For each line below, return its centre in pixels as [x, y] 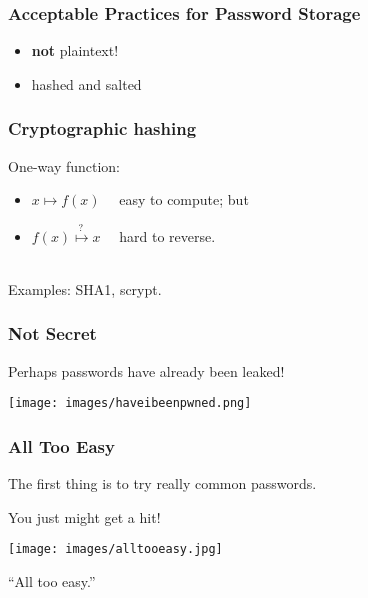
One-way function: [64, 165]
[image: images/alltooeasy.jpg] [115, 549]
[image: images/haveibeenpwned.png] [130, 403]
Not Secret [52, 333]
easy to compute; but [184, 199]
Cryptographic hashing [102, 128]
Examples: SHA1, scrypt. [85, 288]
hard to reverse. [167, 235]
